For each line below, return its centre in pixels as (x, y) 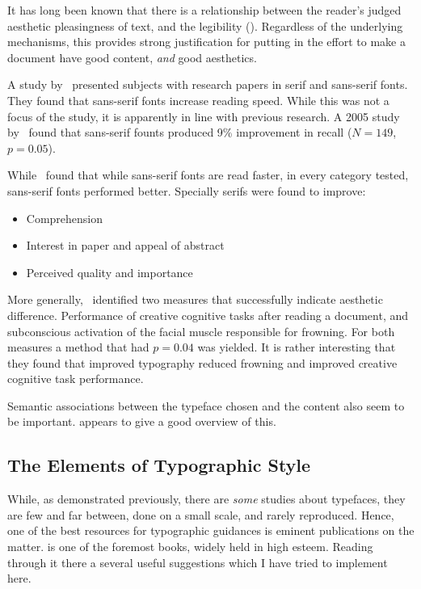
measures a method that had (78, 347)
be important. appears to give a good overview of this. (142, 421)
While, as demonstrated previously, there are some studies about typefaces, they (206, 499)
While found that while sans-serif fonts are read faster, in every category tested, (208, 175)
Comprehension (65, 218)
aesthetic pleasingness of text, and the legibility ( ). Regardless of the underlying (205, 25)
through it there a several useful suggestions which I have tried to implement (198, 562)
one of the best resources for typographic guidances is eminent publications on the (211, 530)
